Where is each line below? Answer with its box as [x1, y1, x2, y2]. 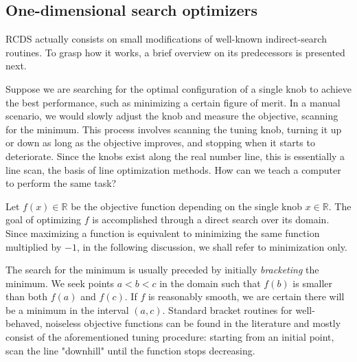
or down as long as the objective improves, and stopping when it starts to [5, 135, 315, 150]
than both [5, 289, 48, 304]
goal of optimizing [5, 212, 82, 227]
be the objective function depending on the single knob [71, 199, 303, 213]
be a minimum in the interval [5, 302, 129, 317]
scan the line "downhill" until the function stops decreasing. [5, 343, 255, 357]
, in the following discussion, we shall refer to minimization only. [76, 239, 347, 253]
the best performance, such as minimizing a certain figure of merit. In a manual [5, 95, 341, 109]
